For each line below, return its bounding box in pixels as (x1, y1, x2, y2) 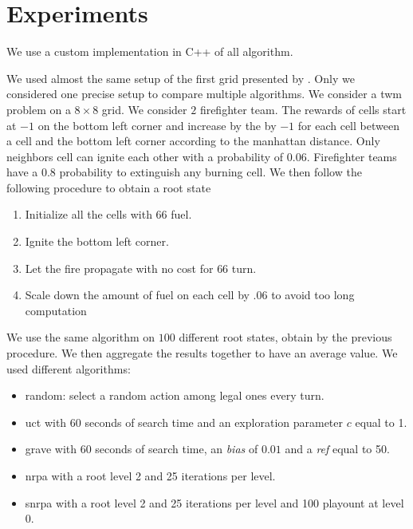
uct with (25, 413, 67, 430)
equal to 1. (355, 413, 407, 430)
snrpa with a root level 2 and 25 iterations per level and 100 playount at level (25, 494, 404, 511)
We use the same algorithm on (6, 329, 155, 345)
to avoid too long (271, 286, 355, 303)
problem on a (6, 101, 71, 117)
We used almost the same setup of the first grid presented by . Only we (6, 69, 355, 86)
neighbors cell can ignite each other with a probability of (6, 148, 284, 164)
